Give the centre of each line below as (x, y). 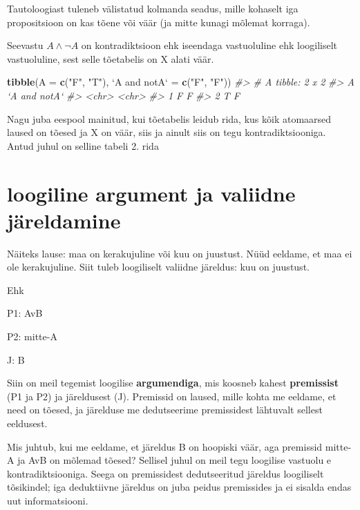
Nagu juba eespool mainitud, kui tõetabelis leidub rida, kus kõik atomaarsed (169, 118)
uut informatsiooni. (48, 500)
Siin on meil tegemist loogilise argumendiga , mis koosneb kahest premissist (173, 383)
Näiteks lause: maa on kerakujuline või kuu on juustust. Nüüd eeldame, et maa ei (180, 253)
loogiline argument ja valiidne (151, 193)
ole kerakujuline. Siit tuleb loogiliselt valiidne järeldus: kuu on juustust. (158, 267)
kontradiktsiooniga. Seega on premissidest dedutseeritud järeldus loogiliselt (165, 473)
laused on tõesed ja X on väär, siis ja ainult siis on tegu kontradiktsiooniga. (167, 132)
